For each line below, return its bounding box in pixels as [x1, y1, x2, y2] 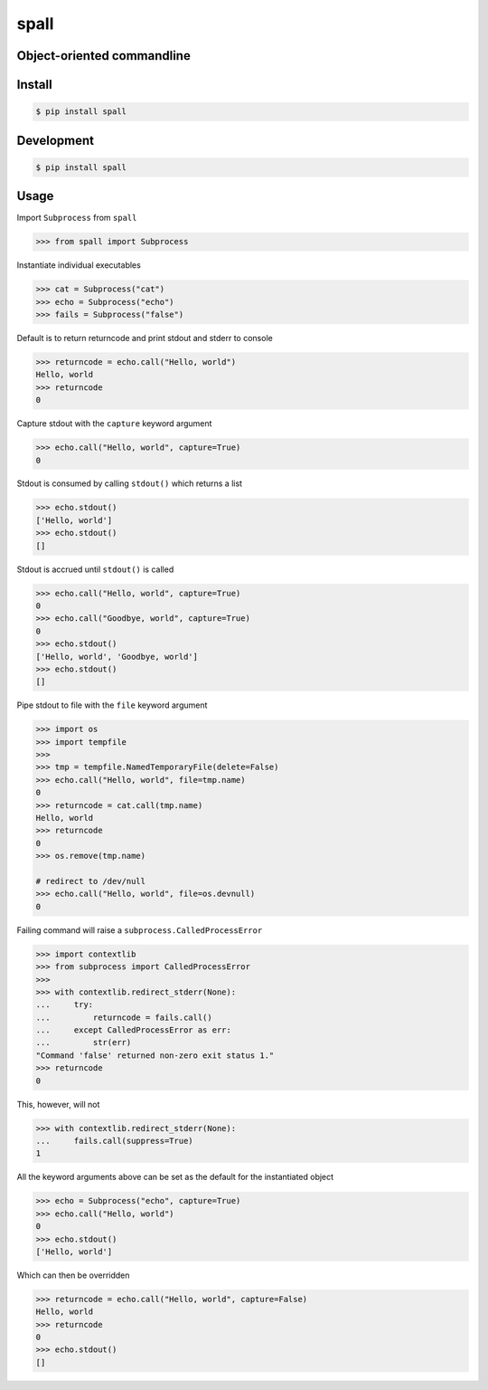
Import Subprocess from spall [16, 213, 137, 224]
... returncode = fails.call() [35, 1012, 212, 1023]
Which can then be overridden [16, 1270, 130, 1281]
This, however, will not [16, 1099, 100, 1109]
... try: [35, 1000, 94, 1010]
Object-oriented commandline [16, 48, 192, 63]
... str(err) [35, 1037, 132, 1048]
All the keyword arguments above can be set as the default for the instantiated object [16, 1172, 334, 1183]
